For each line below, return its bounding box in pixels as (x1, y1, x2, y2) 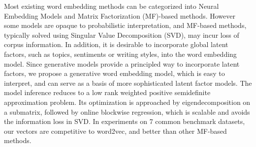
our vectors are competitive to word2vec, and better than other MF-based (4, 125, 227, 136)
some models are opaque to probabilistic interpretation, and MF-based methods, (4, 20, 247, 30)
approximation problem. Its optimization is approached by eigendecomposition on (4, 97, 251, 107)
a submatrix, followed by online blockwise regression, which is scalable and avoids (4, 106, 250, 117)
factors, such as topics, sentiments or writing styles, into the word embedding (4, 49, 237, 59)
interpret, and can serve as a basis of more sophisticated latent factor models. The (4, 77, 252, 88)
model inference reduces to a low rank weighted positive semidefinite (4, 87, 211, 98)
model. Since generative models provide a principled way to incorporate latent (4, 58, 240, 69)
